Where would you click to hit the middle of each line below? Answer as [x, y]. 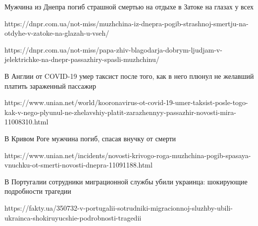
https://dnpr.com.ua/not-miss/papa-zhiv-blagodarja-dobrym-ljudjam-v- [113, 49]
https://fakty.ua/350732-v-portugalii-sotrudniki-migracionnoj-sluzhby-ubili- [119, 207]
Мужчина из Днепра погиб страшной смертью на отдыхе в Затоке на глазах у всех [129, 6]
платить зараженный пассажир [50, 85]
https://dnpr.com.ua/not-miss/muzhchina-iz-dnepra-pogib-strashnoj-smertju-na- [127, 23]
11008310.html [26, 122]
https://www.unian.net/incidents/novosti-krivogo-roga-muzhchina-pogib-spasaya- [128, 155]
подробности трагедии [38, 191]
